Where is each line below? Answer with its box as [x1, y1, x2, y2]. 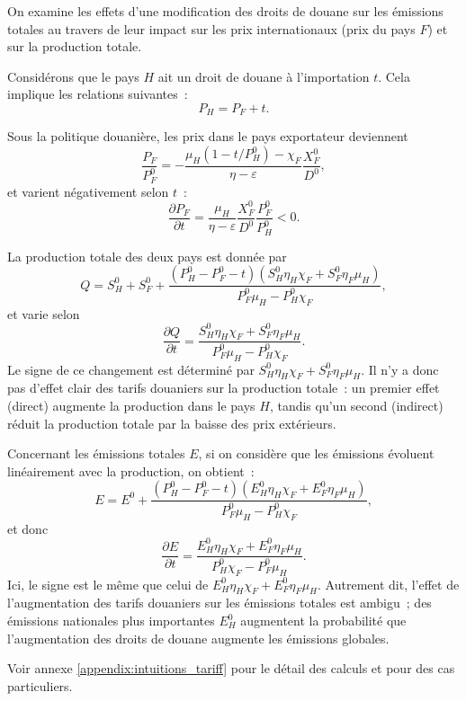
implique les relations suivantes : [7, 84, 188, 103]
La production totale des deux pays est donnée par [7, 246, 287, 265]
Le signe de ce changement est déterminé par [7, 359, 255, 378]
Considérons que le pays [7, 67, 139, 85]
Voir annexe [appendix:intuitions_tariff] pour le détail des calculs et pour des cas [7, 659, 455, 678]
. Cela [378, 67, 410, 85]
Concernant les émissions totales [7, 444, 185, 463]
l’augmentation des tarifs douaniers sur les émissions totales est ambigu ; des [7, 593, 432, 612]
